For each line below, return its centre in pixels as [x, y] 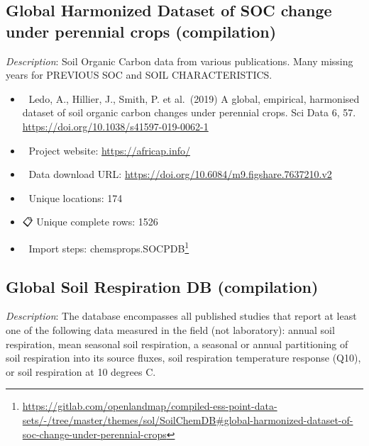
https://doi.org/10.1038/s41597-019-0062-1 [115, 126]
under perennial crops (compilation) [141, 31]
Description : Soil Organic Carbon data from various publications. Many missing [180, 61]
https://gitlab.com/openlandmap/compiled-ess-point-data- [150, 406]
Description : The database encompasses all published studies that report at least [181, 316]
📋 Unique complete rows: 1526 [90, 222]
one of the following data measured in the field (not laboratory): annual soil [170, 329]
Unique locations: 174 [76, 197]
